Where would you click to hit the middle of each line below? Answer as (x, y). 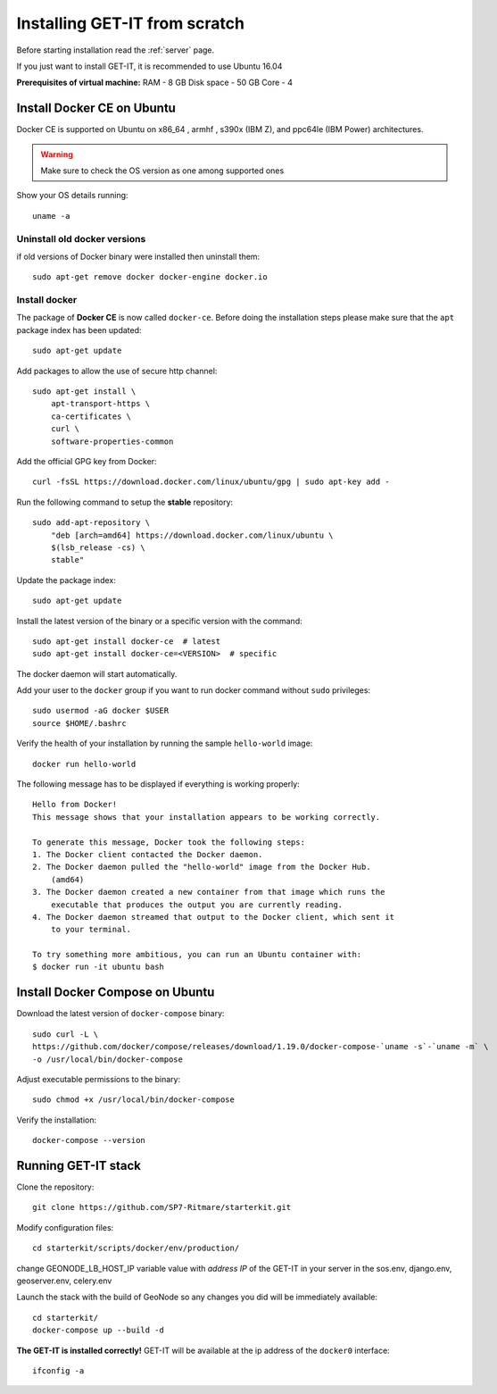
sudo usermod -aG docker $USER (101, 711)
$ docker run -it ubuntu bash (99, 967)
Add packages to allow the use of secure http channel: (117, 371)
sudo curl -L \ (66, 1034)
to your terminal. (91, 930)
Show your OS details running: (72, 196)
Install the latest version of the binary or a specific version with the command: (159, 621)
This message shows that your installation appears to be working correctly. (207, 817)
